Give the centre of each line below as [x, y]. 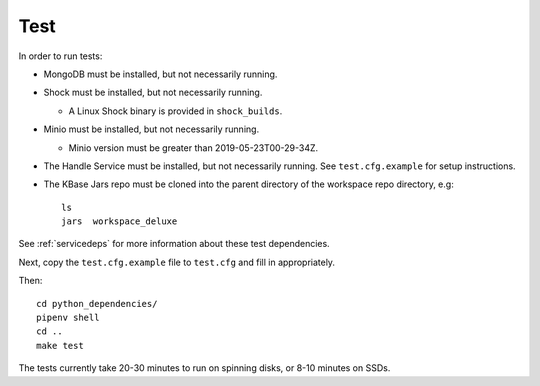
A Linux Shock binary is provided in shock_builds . [175, 111]
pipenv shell [68, 318]
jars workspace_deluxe [119, 221]
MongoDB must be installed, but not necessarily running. [160, 74]
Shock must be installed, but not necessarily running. [153, 92]
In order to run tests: [60, 56]
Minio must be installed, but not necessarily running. [151, 129]
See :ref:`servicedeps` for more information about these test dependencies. [174, 244]
